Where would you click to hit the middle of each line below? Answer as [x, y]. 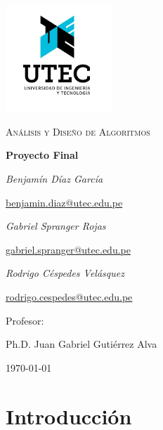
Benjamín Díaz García [54, 178]
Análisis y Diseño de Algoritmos [78, 131]
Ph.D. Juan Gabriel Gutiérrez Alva [81, 344]
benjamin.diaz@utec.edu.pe [64, 202]
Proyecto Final [42, 155]
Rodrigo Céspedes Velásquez [65, 273]
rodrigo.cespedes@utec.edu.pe [69, 296]
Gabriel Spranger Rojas [56, 226]
